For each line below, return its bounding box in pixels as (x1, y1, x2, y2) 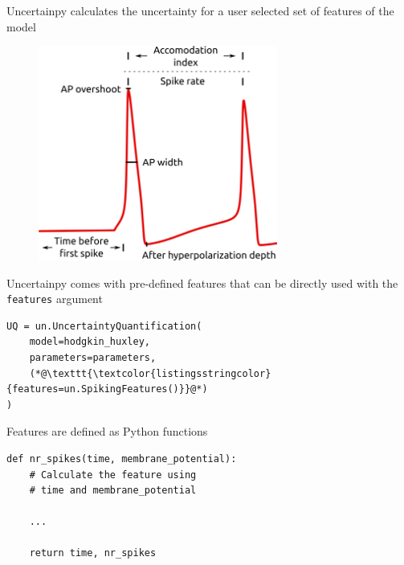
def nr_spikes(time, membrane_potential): (6, 452, 237, 465)
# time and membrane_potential (29, 485, 197, 497)
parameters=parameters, (29, 351, 157, 363)
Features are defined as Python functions (6, 423, 208, 440)
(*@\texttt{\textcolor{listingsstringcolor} (29, 367, 271, 379)
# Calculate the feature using (29, 469, 197, 481)
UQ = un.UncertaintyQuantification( (6, 320, 202, 332)
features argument (6, 290, 103, 307)
